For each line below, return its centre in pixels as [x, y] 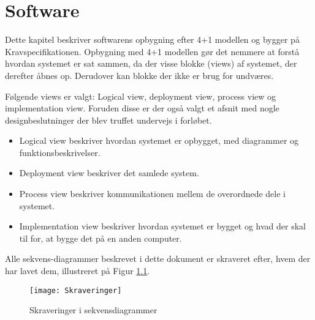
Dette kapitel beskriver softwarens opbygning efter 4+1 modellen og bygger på [152, 39]
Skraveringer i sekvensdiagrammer [93, 310]
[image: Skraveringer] [76, 290]
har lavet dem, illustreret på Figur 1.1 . [78, 271]
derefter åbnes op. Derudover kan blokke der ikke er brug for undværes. [139, 75]
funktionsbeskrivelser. [60, 152]
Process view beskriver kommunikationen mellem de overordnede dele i [152, 194]
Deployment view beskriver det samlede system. [109, 173]
